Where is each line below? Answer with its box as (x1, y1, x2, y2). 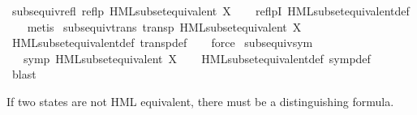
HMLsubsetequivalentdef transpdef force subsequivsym (11, 34, 313, 51)
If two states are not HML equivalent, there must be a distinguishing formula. (6, 92, 394, 109)
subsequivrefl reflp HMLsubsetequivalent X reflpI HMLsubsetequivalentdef (11, 2, 410, 19)
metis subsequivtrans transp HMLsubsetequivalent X (27, 18, 302, 35)
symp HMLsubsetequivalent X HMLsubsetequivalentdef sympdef (23, 49, 371, 66)
